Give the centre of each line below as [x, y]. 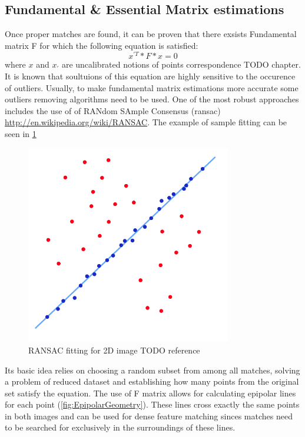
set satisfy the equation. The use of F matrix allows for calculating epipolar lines [150, 393]
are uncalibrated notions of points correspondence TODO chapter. [181, 64]
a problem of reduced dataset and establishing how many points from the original [152, 381]
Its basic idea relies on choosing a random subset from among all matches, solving [152, 370]
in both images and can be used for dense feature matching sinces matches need [149, 416]
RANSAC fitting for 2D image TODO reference [114, 350]
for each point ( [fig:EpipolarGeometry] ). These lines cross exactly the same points [152, 404]
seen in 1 [21, 134]
